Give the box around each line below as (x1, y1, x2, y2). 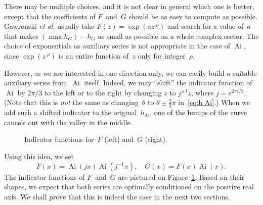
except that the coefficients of (4, 11, 96, 21)
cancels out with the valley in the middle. (4, 117, 133, 127)
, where (191, 87, 214, 97)
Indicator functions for (24, 134, 94, 144)
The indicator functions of (4, 171, 85, 182)
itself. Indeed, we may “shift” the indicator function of (84, 77, 252, 88)
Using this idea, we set (4, 150, 74, 161)
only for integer (138, 50, 186, 61)
